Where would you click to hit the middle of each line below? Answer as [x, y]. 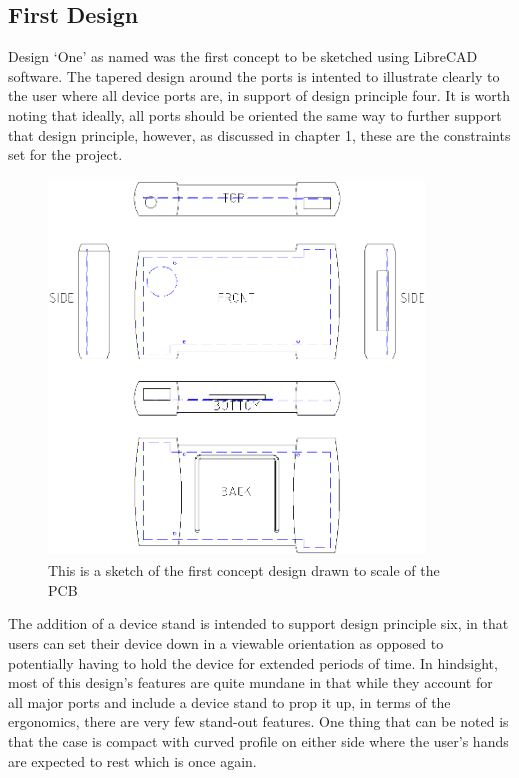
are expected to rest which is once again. [132, 760]
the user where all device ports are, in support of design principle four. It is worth [259, 95]
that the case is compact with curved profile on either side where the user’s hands [258, 741]
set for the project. [65, 154]
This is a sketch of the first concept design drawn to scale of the [244, 570]
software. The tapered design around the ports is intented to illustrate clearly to [254, 75]
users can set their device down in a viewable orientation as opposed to [226, 643]
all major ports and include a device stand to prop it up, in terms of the [229, 701]
